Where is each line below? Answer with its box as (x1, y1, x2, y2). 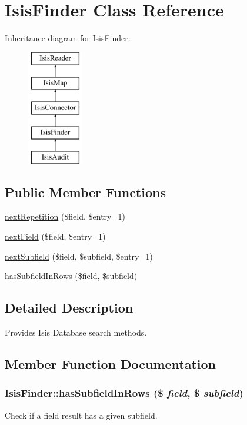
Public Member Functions (5, 182, 166, 201)
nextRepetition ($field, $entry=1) (5, 210, 125, 223)
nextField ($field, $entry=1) (5, 230, 106, 243)
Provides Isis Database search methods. (5, 326, 147, 338)
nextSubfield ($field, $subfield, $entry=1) (5, 250, 153, 262)
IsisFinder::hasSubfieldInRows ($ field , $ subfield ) (5, 386, 243, 400)
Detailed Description (5, 298, 133, 317)
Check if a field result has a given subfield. (5, 409, 158, 421)
